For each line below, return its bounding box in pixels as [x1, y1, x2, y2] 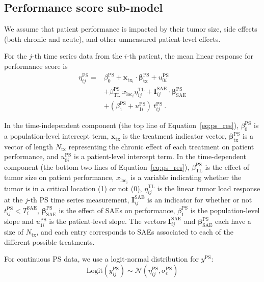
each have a [215, 216, 251, 226]
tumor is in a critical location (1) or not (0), [4, 183, 142, 193]
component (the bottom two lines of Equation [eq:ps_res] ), [4, 161, 190, 172]
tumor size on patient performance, [4, 172, 114, 183]
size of [4, 226, 23, 237]
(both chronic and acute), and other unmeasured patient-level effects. [4, 33, 221, 44]
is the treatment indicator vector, [123, 131, 227, 141]
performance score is [4, 60, 68, 71]
